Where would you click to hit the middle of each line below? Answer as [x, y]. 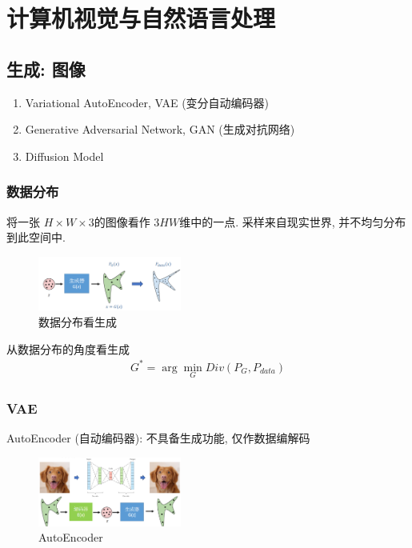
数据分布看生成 [78, 321]
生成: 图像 [46, 68]
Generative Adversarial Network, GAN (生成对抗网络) [160, 129]
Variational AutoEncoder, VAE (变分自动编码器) [147, 102]
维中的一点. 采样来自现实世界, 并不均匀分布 [293, 221]
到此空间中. [36, 237]
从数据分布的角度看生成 [68, 348]
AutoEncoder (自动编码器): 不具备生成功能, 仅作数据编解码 [158, 438]
